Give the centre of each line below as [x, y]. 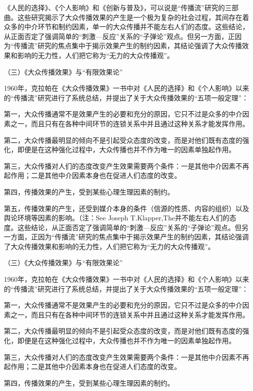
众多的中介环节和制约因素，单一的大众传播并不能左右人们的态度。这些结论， [126, 27]
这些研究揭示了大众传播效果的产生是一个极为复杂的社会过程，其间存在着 [133, 17]
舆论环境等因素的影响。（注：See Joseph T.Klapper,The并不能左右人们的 [117, 218]
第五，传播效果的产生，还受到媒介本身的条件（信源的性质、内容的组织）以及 [126, 208]
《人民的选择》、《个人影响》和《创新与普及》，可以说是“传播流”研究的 [115, 7]
